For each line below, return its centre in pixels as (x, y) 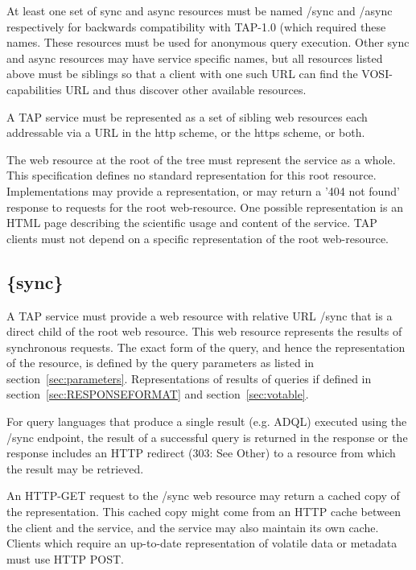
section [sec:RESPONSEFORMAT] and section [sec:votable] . (158, 394)
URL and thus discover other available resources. (186, 89)
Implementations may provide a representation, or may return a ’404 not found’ (203, 190)
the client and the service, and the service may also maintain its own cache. (193, 527)
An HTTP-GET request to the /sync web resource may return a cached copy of (203, 496)
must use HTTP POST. (65, 558)
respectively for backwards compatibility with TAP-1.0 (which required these (196, 26)
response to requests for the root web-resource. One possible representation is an (205, 207)
